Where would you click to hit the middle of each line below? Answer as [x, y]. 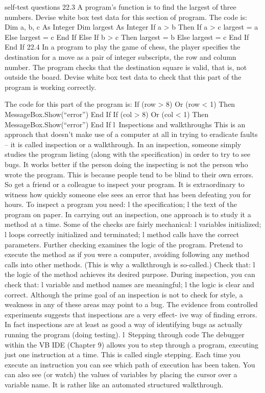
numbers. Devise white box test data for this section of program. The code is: [126, 17]
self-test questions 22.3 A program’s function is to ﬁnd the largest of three [121, 7]
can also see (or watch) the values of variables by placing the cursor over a [121, 374]
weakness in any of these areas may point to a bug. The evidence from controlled [131, 304]
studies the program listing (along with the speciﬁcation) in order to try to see [128, 154]
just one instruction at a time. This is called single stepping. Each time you [123, 354]
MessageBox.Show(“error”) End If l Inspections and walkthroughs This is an [125, 124]
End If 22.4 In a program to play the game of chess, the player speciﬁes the [123, 47]
